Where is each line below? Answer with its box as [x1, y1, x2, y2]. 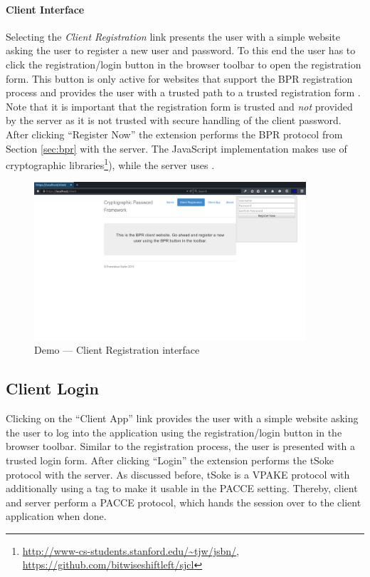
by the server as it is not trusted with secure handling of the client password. [6, 113, 342, 128]
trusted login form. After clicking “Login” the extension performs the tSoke [6, 452, 334, 467]
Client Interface [6, 1, 85, 16]
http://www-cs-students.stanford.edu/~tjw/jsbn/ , [22, 543, 240, 558]
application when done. [6, 509, 107, 524]
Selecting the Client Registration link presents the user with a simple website [6, 29, 341, 44]
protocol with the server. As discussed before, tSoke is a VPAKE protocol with [6, 466, 350, 481]
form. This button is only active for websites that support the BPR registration [6, 71, 353, 86]
